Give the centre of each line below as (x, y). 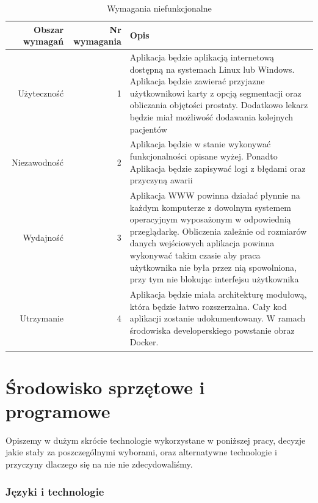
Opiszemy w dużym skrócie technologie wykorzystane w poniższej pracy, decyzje (156, 440)
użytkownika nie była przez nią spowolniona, (213, 267)
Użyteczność (41, 93)
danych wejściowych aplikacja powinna (202, 243)
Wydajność (43, 237)
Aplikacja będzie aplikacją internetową (202, 57)
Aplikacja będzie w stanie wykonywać (200, 144)
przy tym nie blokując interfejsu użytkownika (214, 279)
